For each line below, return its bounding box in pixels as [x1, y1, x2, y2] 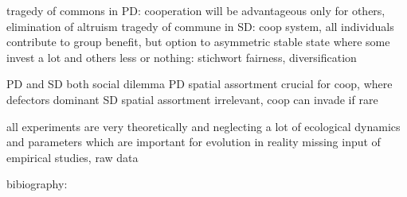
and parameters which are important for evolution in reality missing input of [6, 133, 381, 150]
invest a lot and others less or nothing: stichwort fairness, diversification [6, 48, 357, 65]
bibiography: [6, 176, 68, 192]
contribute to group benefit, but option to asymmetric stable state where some [6, 33, 390, 50]
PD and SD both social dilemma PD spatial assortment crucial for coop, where [6, 75, 393, 92]
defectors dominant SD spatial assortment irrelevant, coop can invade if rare [6, 91, 378, 107]
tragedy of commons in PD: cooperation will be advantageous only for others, [6, 2, 385, 18]
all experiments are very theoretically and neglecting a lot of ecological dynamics [6, 118, 401, 134]
